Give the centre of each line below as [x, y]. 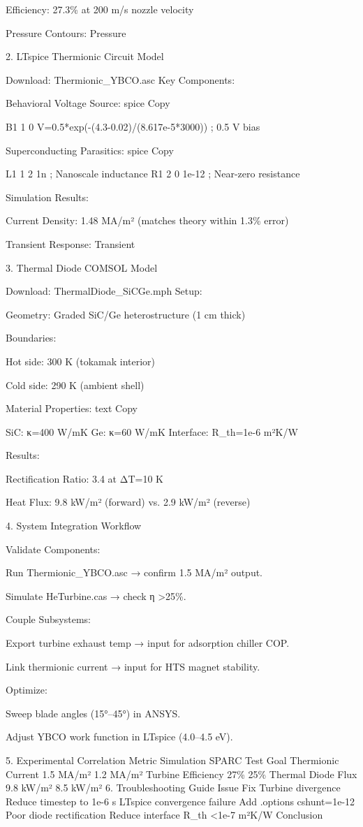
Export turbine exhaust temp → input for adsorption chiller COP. [148, 643]
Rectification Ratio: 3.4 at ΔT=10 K [84, 478]
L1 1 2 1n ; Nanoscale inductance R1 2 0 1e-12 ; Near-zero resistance [153, 174]
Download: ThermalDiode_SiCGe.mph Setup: [104, 291]
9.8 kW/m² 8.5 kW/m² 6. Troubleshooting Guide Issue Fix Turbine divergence [173, 788]
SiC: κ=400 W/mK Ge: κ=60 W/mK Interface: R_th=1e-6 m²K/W [152, 431]
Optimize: [27, 690]
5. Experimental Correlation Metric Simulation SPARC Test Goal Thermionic [172, 760]
